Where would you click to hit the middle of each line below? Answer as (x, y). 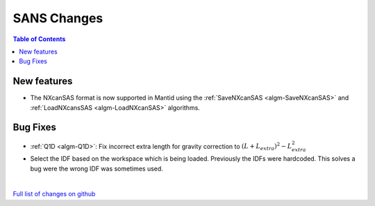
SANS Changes (58, 18)
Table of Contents (39, 39)
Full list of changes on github (54, 194)
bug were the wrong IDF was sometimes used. (97, 168)
